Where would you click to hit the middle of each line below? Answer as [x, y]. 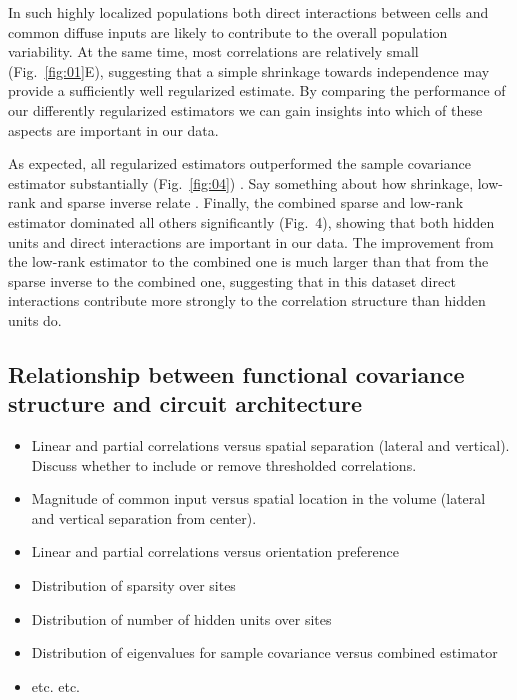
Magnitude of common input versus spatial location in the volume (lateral [258, 498]
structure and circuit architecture [185, 403]
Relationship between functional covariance [236, 373]
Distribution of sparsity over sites [133, 585]
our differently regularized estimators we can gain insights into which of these [245, 109]
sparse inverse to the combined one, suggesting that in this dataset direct [232, 280]
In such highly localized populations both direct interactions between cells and [248, 12]
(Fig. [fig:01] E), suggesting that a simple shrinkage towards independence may [249, 70]
